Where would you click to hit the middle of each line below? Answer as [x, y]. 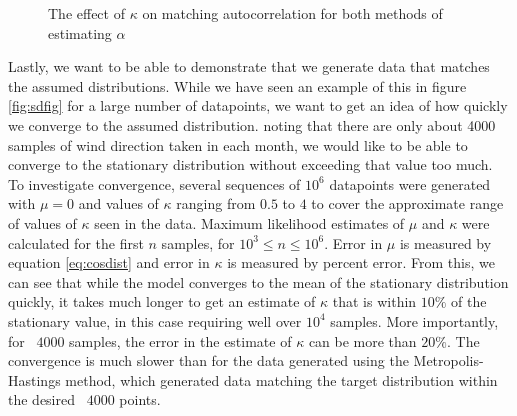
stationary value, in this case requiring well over [155, 320]
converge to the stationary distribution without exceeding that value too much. [250, 164]
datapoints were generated [410, 183]
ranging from [216, 203]
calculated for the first [76, 242]
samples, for [198, 242]
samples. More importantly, [414, 320]
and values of [118, 203]
